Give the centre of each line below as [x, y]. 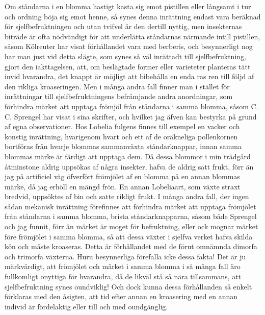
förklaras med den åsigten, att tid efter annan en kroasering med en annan [121, 296]
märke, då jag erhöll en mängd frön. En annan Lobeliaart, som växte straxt [123, 186]
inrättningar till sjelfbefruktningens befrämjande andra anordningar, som [119, 96]
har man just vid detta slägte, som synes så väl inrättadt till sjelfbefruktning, [125, 56]
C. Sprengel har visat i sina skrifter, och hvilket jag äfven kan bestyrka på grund [131, 116]
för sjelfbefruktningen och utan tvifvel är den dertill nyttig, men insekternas [123, 26]
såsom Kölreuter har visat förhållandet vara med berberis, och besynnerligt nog [129, 46]
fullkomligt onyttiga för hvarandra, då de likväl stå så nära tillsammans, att [123, 276]
